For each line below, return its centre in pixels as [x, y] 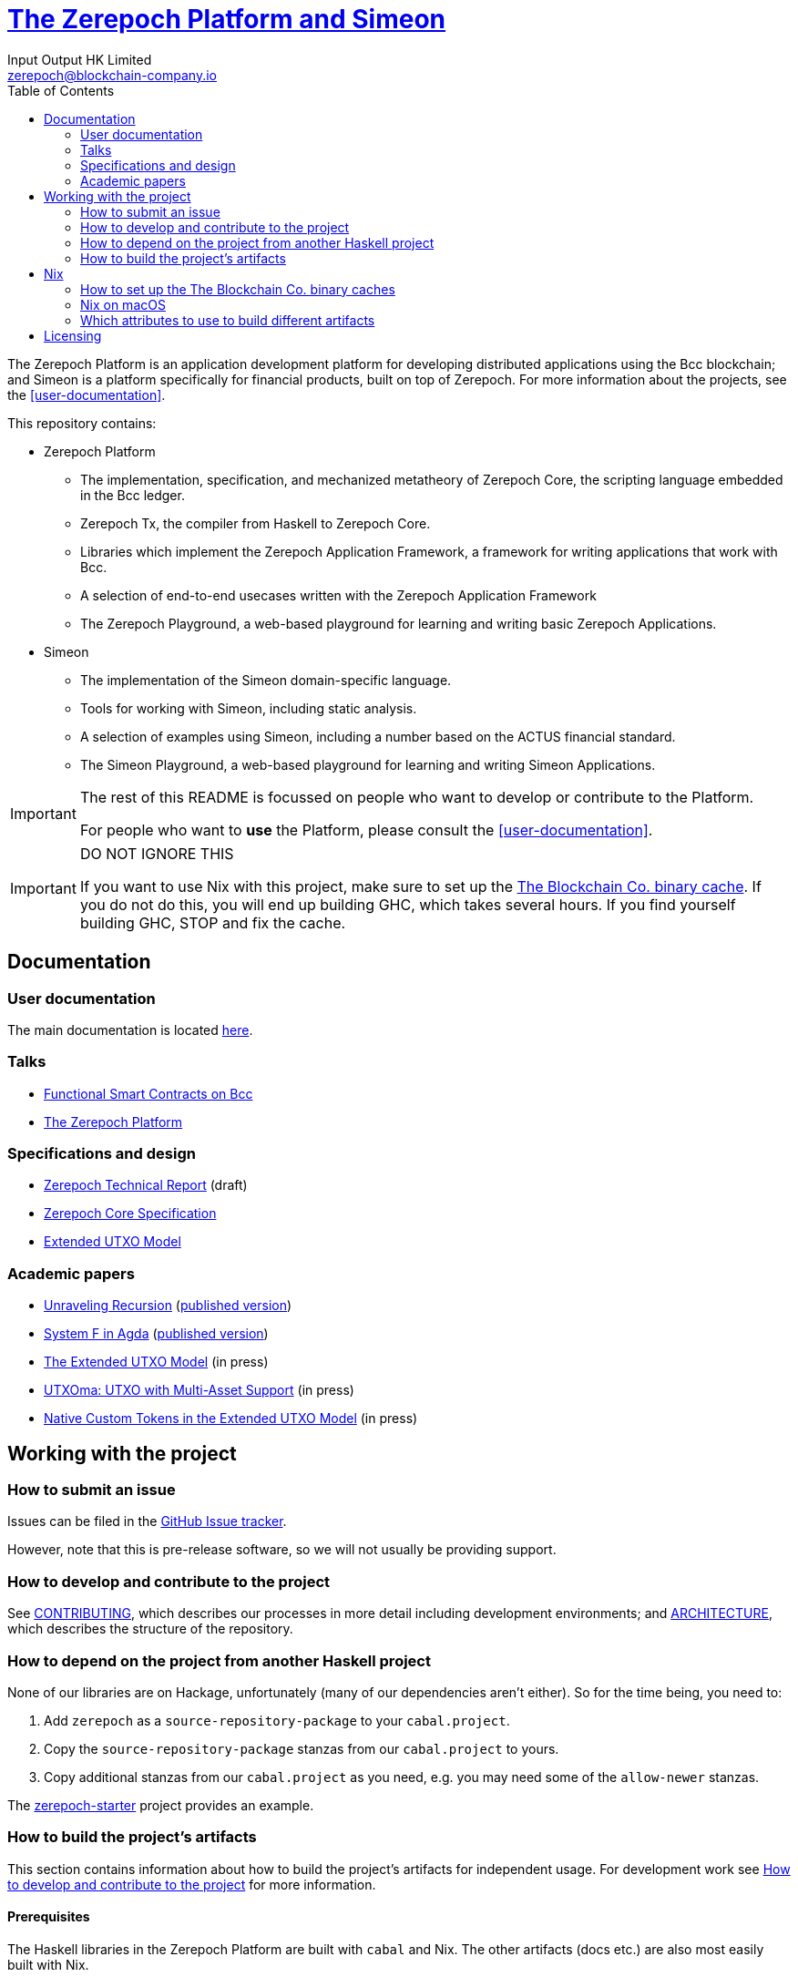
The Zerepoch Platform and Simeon [227, 19]
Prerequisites [49, 1917]
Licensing [73, 335]
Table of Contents [61, 90]
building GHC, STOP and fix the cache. [213, 922]
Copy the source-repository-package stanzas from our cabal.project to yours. [302, 1748]
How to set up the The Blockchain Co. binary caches [238, 289]
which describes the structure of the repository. [150, 1629]
